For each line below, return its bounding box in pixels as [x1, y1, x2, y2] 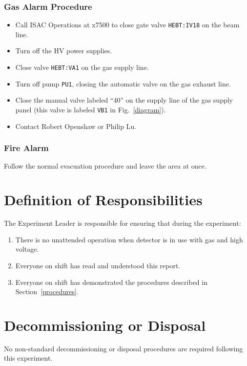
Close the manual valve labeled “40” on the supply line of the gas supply [15, 95, 233, 105]
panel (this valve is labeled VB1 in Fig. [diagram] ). [15, 104, 166, 114]
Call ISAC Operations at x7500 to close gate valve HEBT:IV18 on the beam [15, 20, 240, 30]
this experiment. [4, 353, 53, 363]
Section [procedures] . [15, 286, 79, 297]
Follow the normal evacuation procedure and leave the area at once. [4, 161, 206, 171]
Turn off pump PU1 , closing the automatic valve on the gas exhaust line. [15, 78, 231, 88]
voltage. [15, 244, 39, 254]
